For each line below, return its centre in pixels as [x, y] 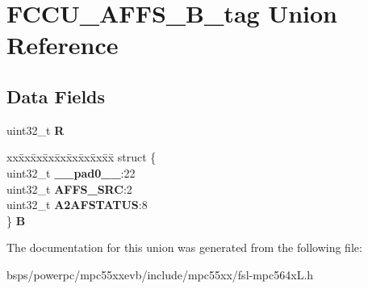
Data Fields [56, 96]
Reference [63, 45]
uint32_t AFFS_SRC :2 [69, 188]
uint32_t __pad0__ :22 [71, 172]
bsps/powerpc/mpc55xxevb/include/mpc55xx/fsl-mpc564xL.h [160, 274]
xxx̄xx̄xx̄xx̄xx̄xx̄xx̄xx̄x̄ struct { [82, 157]
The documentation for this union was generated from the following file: [184, 247]
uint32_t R [36, 130]
